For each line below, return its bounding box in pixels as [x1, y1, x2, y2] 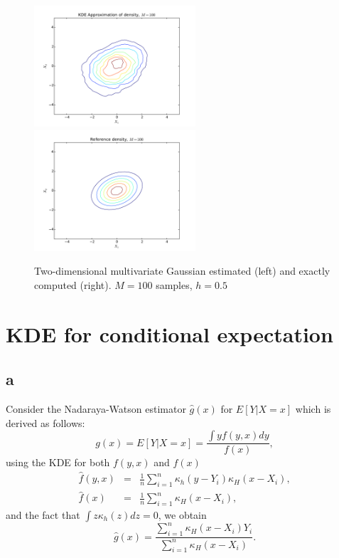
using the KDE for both [6, 455, 110, 470]
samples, [156, 277, 193, 292]
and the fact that [6, 507, 80, 522]
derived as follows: [6, 415, 85, 430]
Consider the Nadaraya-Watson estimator [6, 401, 186, 416]
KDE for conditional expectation [6, 319, 333, 348]
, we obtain [158, 507, 207, 522]
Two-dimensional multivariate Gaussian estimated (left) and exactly [34, 263, 330, 278]
